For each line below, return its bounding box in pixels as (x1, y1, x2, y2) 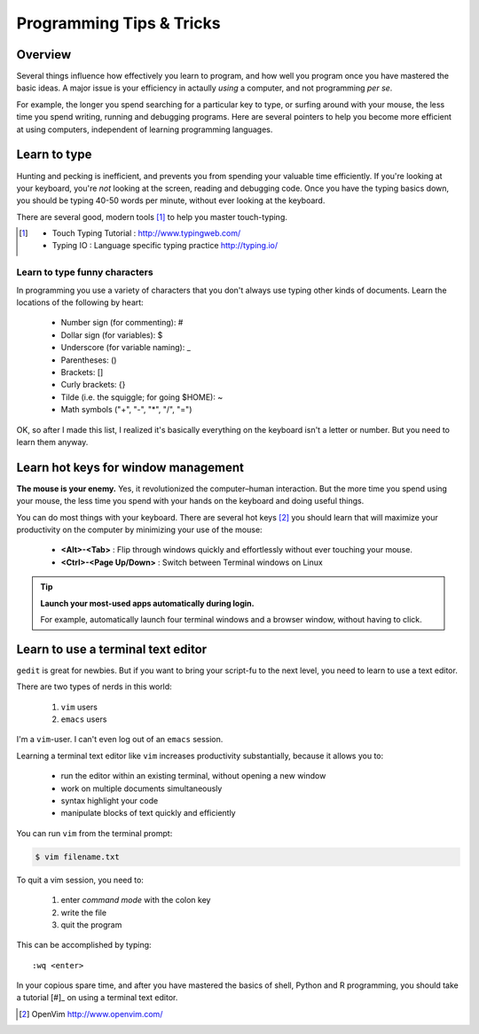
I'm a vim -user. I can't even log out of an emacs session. (16, 734, 224, 745)
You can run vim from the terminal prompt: (16, 827, 173, 838)
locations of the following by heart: (16, 297, 144, 308)
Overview (16, 47, 72, 62)
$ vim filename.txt (35, 851, 120, 862)
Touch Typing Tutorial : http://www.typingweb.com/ (51, 228, 241, 239)
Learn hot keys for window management (16, 459, 244, 474)
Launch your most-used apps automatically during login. (40, 598, 255, 608)
